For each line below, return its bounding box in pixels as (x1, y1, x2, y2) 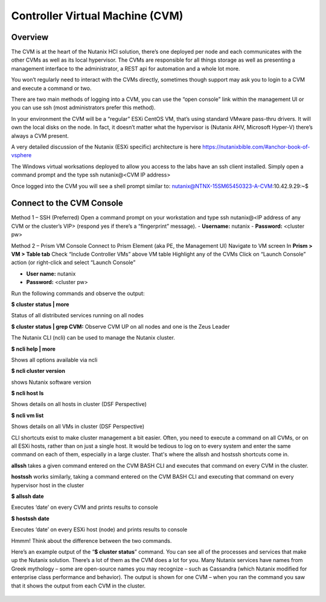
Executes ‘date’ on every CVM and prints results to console (11, 503, 158, 511)
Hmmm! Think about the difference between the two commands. (11, 537, 172, 544)
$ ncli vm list (11, 412, 44, 419)
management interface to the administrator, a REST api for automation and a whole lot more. (11, 65, 240, 72)
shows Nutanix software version (11, 378, 92, 386)
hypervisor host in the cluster (11, 481, 85, 489)
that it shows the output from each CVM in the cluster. (11, 582, 146, 589)
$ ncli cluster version (11, 367, 66, 375)
